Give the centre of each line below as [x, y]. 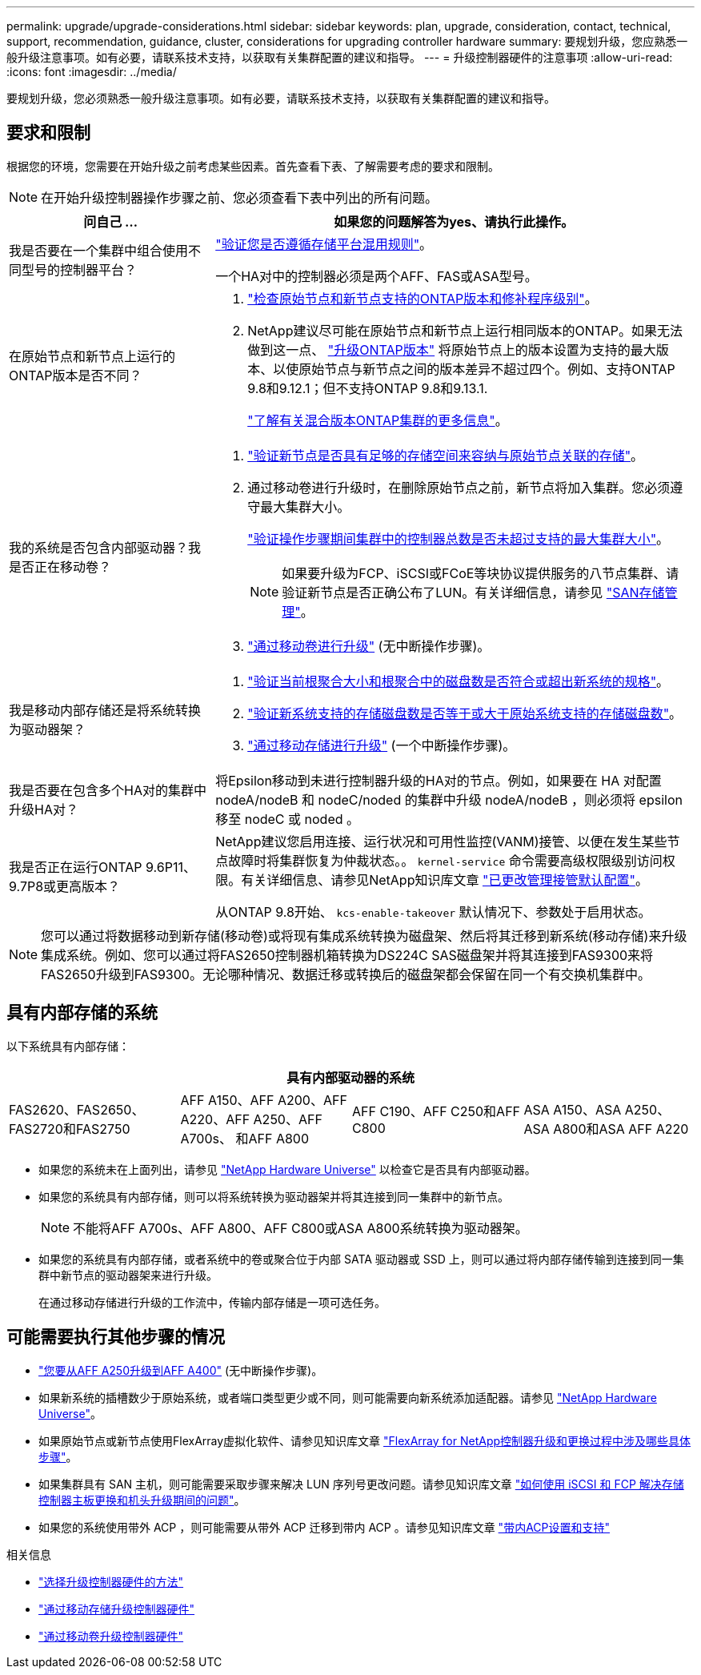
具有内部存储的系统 [82, 1013]
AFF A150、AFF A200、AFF [264, 1100]
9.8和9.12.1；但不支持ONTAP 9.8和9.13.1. [368, 388]
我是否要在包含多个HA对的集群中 [108, 790]
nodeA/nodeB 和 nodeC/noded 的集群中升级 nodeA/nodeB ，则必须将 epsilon [449, 799]
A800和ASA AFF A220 [621, 1129]
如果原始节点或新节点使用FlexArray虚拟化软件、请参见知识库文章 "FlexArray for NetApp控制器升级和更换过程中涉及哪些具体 [365, 1440]
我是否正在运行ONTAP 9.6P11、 [102, 867]
